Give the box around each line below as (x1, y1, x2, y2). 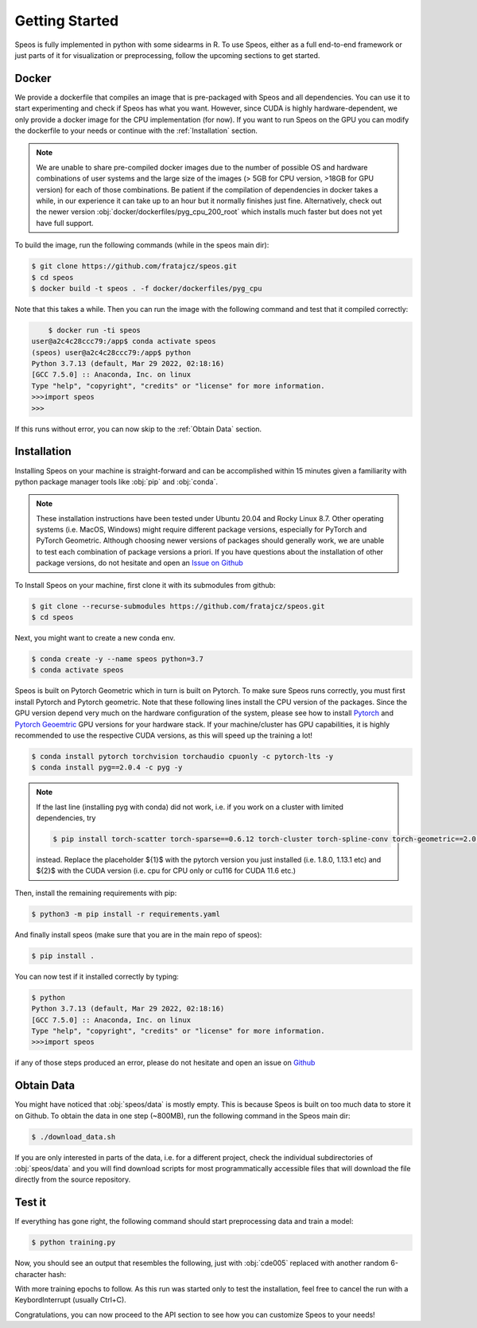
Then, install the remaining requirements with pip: (14, 888, 177, 898)
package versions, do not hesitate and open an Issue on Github (36, 558, 244, 568)
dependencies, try (36, 813, 96, 823)
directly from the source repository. (14, 1174, 131, 1185)
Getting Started (14, 12, 119, 29)
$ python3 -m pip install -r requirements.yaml (31, 909, 220, 918)
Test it (14, 1196, 47, 1209)
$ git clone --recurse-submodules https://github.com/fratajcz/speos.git (31, 602, 325, 610)
